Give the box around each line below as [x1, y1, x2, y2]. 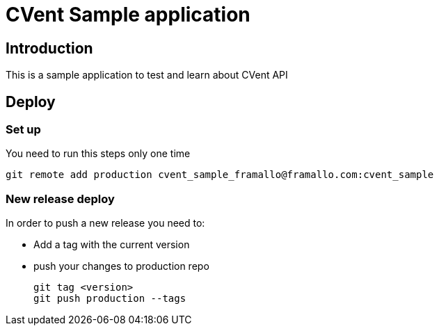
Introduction [6, 39, 93, 57]
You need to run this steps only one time [6, 147, 191, 160]
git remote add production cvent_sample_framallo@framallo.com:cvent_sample [6, 169, 434, 181]
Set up [6, 122, 41, 137]
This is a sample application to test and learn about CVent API [6, 69, 288, 81]
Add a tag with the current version [33, 239, 190, 251]
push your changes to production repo [33, 260, 209, 273]
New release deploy [6, 191, 115, 206]
